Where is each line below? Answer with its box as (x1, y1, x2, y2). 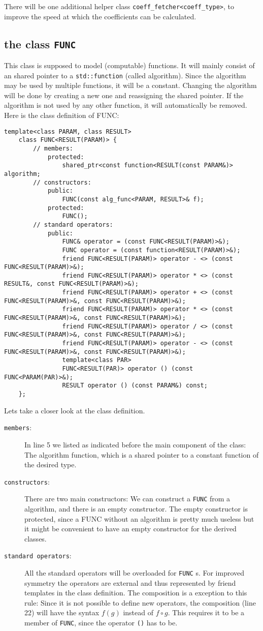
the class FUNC (4, 36, 76, 51)
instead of (123, 607, 154, 618)
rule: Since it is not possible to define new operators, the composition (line (24, 597, 256, 608)
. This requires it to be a (168, 607, 245, 618)
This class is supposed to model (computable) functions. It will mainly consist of (4, 60, 255, 71)
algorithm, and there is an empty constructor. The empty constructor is (24, 503, 248, 514)
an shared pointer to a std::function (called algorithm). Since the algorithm (4, 70, 246, 80)
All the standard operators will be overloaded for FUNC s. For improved (24, 567, 245, 578)
